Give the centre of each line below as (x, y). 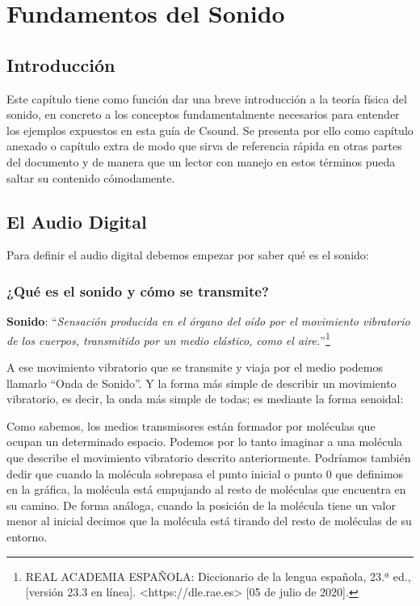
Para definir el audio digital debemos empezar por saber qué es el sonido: (188, 255)
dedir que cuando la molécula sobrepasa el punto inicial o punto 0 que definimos (205, 473)
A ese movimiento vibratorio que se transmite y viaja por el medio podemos (195, 367)
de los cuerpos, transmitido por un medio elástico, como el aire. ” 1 (168, 339)
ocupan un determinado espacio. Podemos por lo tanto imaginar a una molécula (205, 442)
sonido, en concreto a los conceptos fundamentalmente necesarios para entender (203, 114)
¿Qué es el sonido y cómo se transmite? (138, 290)
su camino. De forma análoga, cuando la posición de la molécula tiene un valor (201, 505)
